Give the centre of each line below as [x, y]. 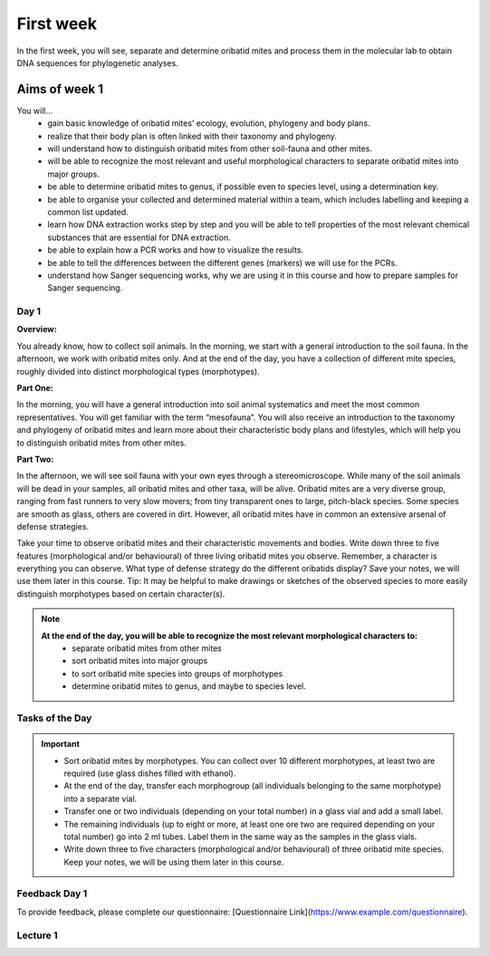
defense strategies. [53, 526]
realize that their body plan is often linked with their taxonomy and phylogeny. [192, 136]
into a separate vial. [101, 798]
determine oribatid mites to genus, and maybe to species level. [189, 686]
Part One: [35, 388]
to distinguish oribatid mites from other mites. [102, 443]
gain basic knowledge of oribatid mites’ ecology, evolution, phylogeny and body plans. [209, 123]
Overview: [37, 330]
